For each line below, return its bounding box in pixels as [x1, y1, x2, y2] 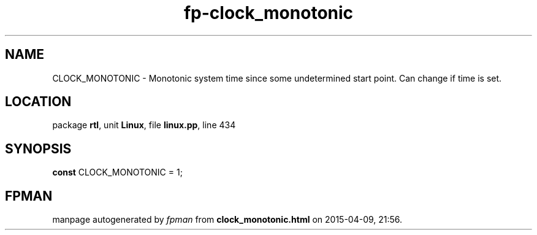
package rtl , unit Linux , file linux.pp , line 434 [52, 120, 236, 131]
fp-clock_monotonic [183, 2, 354, 23]
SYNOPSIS [5, 141, 72, 156]
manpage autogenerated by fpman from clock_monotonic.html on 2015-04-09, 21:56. [52, 214, 403, 225]
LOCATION [5, 94, 72, 110]
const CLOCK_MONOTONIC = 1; [52, 167, 183, 178]
